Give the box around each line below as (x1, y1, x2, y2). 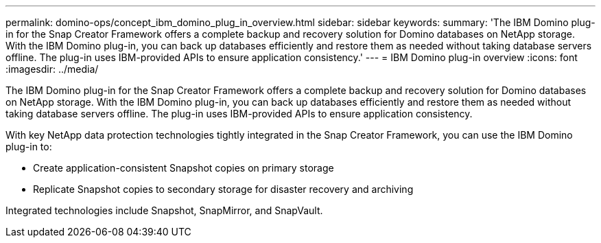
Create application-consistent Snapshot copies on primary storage (33, 162, 334, 174)
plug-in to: (5, 141, 52, 152)
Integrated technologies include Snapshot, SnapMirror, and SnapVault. (5, 205, 323, 216)
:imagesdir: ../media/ (5, 63, 99, 75)
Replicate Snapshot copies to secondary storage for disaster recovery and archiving (33, 183, 414, 195)
